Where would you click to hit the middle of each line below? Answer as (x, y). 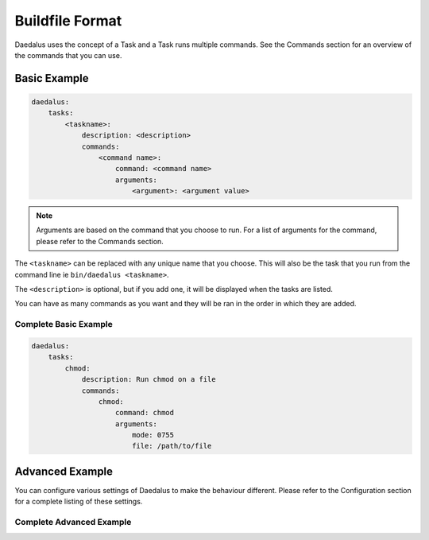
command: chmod (145, 413)
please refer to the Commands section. (100, 241)
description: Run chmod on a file (149, 379)
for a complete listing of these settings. (79, 502)
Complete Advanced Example (73, 523)
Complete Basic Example (64, 324)
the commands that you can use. (68, 55)
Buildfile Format (68, 21)
